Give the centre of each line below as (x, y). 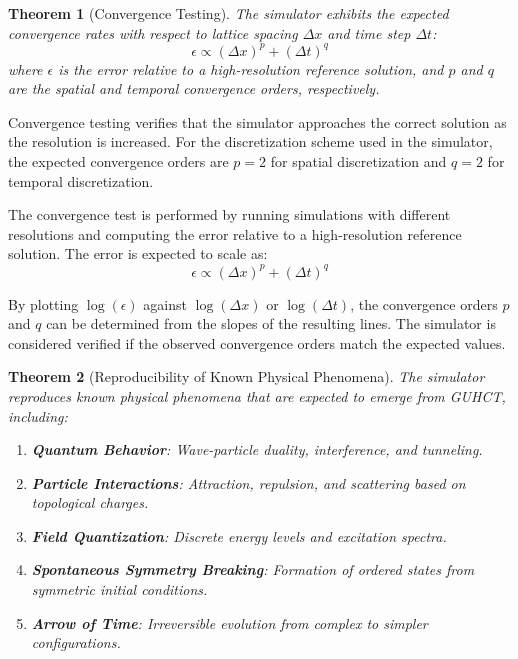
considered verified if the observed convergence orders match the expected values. (257, 342)
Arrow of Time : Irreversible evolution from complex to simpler (229, 622)
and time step (369, 32)
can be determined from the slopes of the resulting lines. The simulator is (271, 323)
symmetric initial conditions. (119, 589)
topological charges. (90, 502)
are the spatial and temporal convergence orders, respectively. (194, 88)
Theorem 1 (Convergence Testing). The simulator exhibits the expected (228, 13)
